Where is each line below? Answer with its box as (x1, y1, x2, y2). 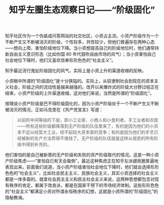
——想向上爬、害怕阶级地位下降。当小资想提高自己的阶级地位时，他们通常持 (5, 45, 159, 51)
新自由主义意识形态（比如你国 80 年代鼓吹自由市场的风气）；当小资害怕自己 (5, 51, 156, 57)
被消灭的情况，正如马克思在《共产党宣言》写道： (5, 107, 103, 113)
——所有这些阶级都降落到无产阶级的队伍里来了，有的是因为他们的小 (17, 123, 154, 129)
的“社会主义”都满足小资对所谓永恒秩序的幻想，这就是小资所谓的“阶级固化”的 (5, 188, 158, 194)
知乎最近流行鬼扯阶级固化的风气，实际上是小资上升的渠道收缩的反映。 (5, 68, 146, 74)
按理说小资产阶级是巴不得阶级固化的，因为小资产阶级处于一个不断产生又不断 (5, 101, 159, 106)
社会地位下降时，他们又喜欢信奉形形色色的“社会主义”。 (5, 57, 116, 63)
